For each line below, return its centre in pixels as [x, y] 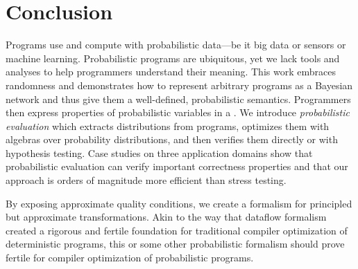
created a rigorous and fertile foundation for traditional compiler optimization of [177, 230]
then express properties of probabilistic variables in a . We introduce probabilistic [178, 112]
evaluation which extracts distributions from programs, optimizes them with [168, 126]
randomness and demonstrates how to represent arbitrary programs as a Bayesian [179, 85]
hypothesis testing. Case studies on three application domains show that [159, 152]
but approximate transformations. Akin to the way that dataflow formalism [166, 217]
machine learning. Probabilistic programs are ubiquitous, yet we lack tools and [173, 58]
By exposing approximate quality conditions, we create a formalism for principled [179, 203]
